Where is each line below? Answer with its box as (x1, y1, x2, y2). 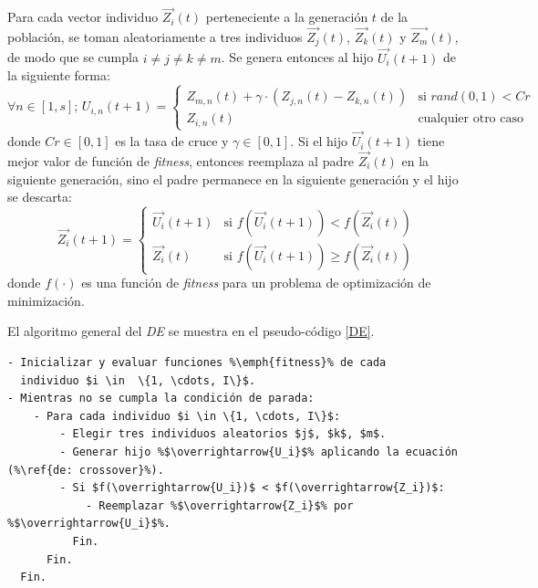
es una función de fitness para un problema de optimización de (81, 273, 431, 292)
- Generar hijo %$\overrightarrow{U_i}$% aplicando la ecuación (59, 446, 458, 459)
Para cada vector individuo (7, 7, 159, 26)
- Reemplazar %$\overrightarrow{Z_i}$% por (85, 499, 354, 512)
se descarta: (7, 187, 72, 206)
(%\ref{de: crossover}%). (7, 463, 164, 477)
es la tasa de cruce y (115, 131, 229, 151)
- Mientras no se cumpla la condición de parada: (7, 392, 315, 405)
